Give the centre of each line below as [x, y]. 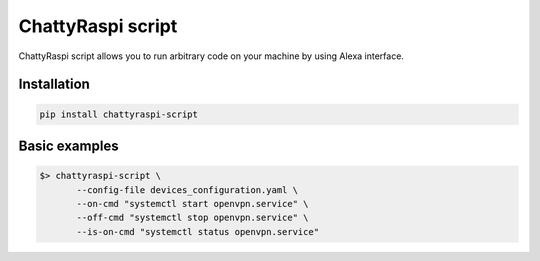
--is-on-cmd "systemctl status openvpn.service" [198, 231]
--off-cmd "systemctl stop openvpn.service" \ [192, 218]
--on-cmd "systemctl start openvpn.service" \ [192, 203]
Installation [54, 84]
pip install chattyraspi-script [119, 114]
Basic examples [68, 145]
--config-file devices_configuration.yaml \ [187, 189]
